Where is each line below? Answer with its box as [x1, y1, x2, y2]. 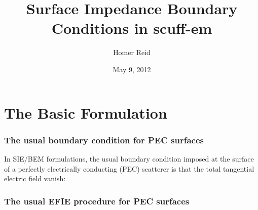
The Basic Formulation [4, 102, 167, 123]
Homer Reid [113, 47, 151, 58]
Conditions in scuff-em [51, 18, 212, 38]
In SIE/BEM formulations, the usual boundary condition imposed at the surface [4, 153, 254, 164]
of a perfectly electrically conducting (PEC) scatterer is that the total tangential [4, 163, 254, 174]
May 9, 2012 [113, 64, 151, 74]
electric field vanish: [4, 173, 66, 184]
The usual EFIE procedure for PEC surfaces [4, 194, 190, 207]
